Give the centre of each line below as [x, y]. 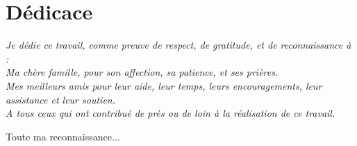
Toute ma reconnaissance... [63, 136]
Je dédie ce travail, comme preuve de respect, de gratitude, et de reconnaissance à [178, 45]
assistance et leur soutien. [60, 99]
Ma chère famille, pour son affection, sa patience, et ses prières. [142, 72]
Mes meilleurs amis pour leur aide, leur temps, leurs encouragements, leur [164, 85]
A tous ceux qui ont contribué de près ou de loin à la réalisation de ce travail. [171, 113]
